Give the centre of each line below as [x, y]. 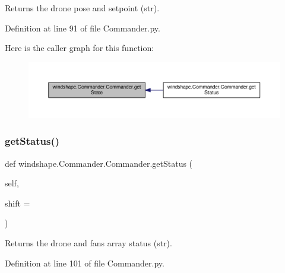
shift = [18, 203]
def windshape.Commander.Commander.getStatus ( [99, 163]
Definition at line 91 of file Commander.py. [83, 28]
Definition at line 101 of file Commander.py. [85, 263]
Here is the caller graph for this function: [80, 48]
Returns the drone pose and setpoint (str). [82, 8]
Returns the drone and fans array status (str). [88, 242]
